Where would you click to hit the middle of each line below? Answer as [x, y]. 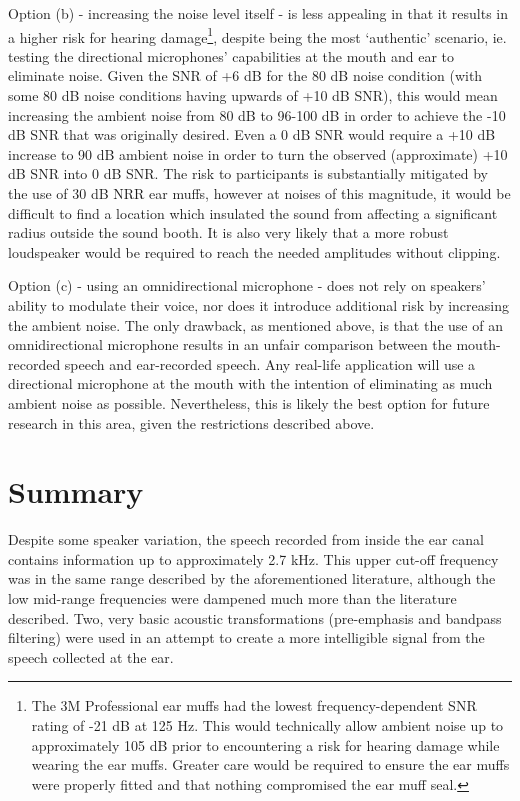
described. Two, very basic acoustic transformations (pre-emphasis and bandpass [255, 617]
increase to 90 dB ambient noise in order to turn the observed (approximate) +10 [258, 153]
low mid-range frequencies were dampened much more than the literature [232, 598]
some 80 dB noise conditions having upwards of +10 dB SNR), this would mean [253, 95]
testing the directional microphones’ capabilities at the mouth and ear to [231, 55]
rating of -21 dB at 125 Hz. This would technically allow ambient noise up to [267, 725]
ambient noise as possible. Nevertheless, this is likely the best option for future [249, 402]
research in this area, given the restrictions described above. [191, 422]
